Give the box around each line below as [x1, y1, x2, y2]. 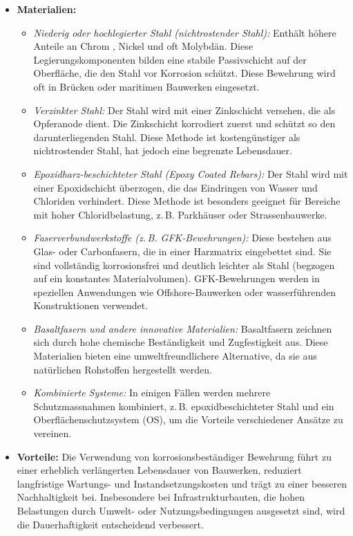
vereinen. [33, 426, 72, 441]
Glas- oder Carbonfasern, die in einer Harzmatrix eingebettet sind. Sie [33, 243, 332, 258]
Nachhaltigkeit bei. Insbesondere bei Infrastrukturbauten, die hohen [17, 490, 305, 504]
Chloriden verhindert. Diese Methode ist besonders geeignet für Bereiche [33, 194, 341, 208]
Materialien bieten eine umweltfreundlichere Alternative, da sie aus [33, 349, 317, 363]
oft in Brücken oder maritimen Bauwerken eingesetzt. [33, 79, 260, 93]
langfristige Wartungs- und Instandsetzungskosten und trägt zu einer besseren [17, 476, 347, 490]
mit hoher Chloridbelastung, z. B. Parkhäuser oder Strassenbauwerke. [33, 207, 327, 221]
